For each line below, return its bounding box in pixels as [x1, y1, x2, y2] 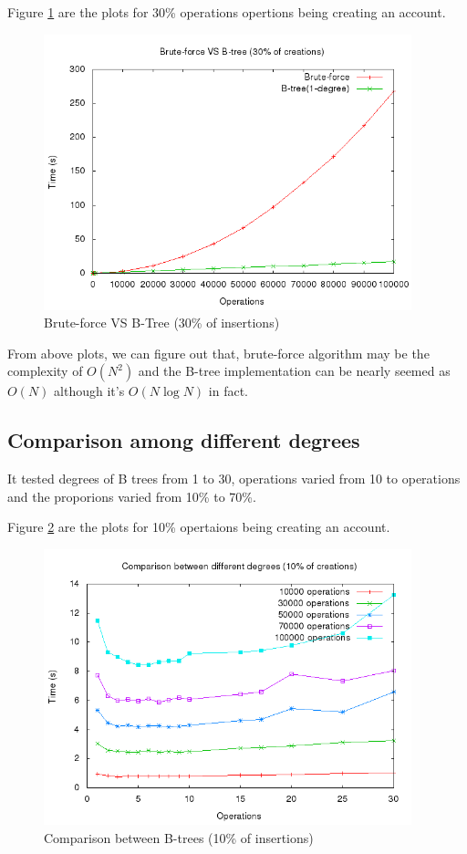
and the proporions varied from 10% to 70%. [7, 486, 256, 505]
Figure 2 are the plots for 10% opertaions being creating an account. [7, 517, 390, 536]
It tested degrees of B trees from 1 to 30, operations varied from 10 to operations [7, 469, 461, 488]
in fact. [208, 381, 248, 401]
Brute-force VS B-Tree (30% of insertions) [44, 313, 280, 332]
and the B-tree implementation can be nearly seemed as [138, 361, 451, 380]
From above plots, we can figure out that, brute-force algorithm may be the [7, 343, 430, 362]
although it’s [54, 381, 125, 401]
